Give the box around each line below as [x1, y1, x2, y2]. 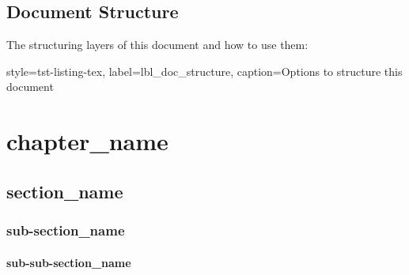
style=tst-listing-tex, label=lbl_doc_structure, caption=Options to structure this [6, 62, 403, 79]
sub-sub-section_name [6, 254, 131, 270]
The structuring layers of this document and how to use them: [6, 36, 309, 53]
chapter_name [6, 125, 169, 157]
